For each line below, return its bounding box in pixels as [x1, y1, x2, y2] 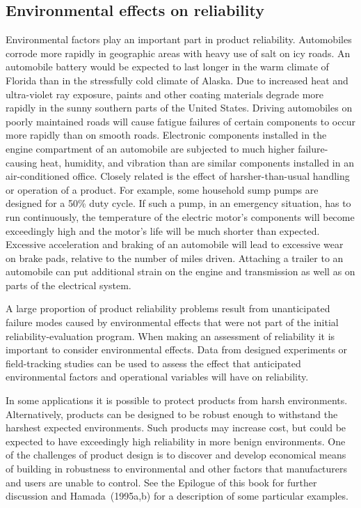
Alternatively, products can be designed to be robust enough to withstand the [6, 406, 338, 421]
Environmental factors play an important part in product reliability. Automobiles [6, 32, 352, 47]
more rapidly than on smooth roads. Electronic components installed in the [6, 128, 327, 142]
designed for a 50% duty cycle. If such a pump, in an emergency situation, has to [6, 196, 351, 210]
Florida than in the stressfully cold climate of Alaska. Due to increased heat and [6, 72, 348, 87]
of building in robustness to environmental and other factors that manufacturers [6, 461, 348, 476]
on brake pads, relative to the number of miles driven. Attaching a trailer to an [6, 250, 344, 265]
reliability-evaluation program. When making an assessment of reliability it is [6, 328, 335, 343]
